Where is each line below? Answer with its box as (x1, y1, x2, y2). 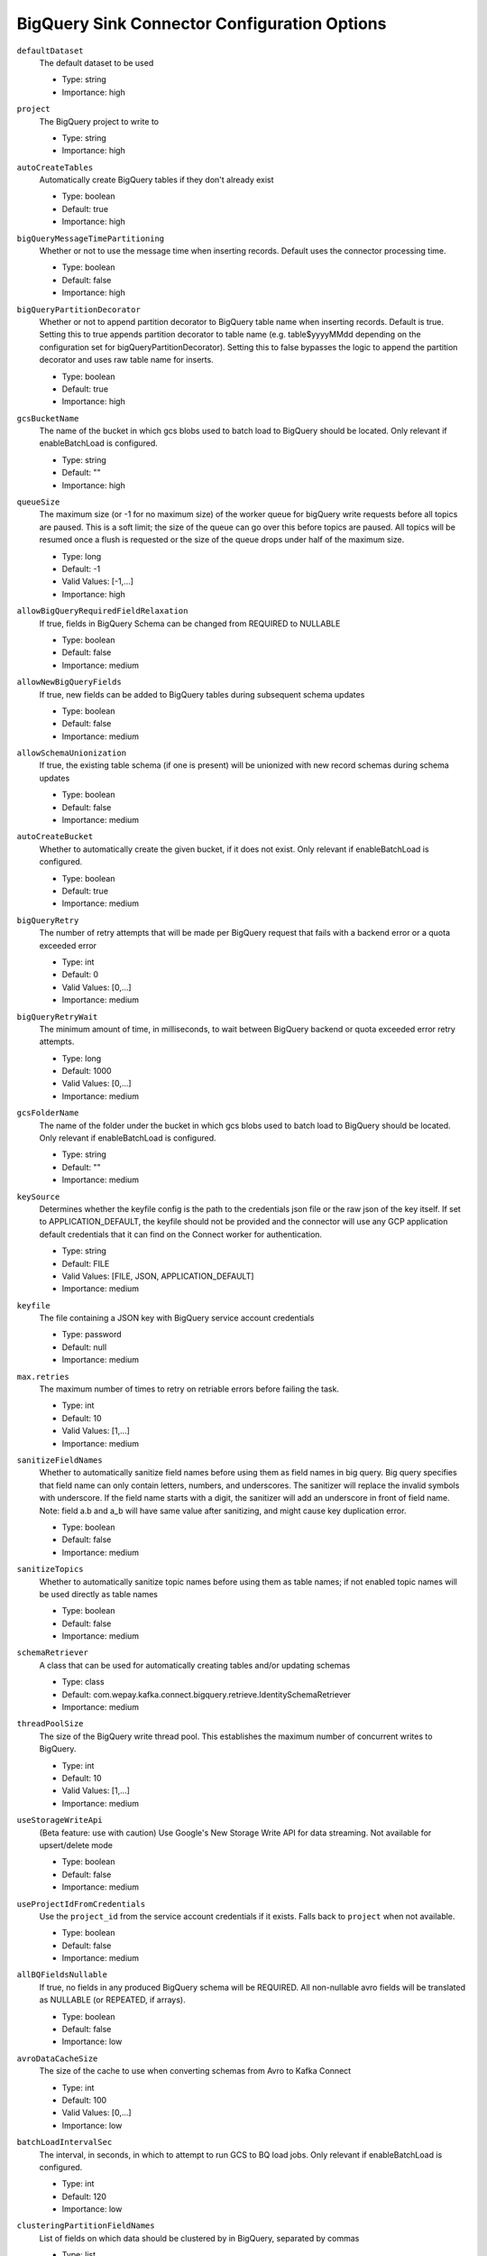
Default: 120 (61, 2191, 107, 2202)
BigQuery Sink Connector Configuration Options (16, 14, 387, 33)
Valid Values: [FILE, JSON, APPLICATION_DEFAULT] (61, 1271, 254, 1281)
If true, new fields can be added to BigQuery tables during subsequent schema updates (39, 689, 365, 699)
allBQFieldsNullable (16, 1970, 108, 1980)
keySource (16, 1191, 60, 1202)
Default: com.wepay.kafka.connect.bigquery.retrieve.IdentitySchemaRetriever (61, 1688, 352, 1700)
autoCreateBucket (16, 831, 94, 842)
